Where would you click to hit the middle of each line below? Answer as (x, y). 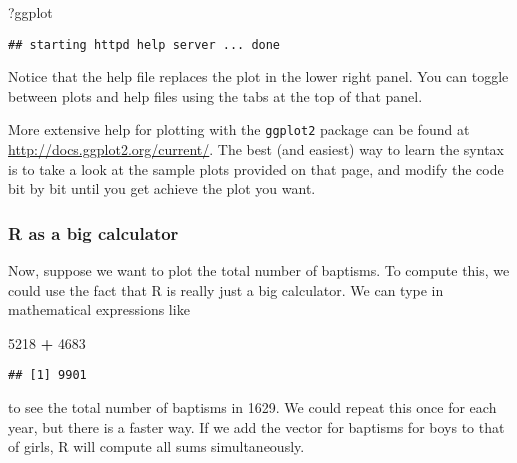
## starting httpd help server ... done (144, 44)
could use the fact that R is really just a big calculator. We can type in (226, 289)
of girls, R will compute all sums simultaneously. (156, 446)
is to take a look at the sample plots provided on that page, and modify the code (256, 168)
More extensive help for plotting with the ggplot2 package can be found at (239, 129)
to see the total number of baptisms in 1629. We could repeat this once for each (252, 407)
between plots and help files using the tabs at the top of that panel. (215, 95)
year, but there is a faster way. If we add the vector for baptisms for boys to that (256, 426)
